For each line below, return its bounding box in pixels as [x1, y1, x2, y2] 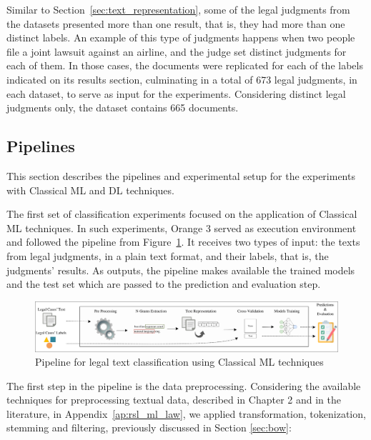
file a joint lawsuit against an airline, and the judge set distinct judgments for [6, 44, 347, 59]
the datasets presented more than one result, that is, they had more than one [6, 16, 345, 31]
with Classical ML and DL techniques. [6, 182, 174, 197]
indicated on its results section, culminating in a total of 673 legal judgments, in [6, 71, 357, 86]
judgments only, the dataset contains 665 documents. [6, 100, 239, 115]
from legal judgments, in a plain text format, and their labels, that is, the [6, 248, 329, 263]
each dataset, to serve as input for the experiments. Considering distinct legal [6, 86, 346, 101]
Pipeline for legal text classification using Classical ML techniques [35, 354, 324, 369]
